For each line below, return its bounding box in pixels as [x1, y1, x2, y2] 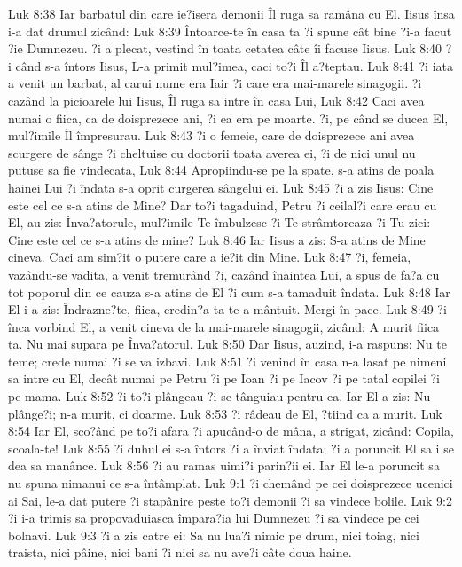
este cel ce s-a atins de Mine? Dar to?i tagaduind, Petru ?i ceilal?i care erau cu [8, 195, 437, 214]
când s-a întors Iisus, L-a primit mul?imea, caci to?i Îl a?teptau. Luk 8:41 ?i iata [15, 56, 454, 75]
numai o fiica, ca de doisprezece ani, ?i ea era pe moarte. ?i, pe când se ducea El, [8, 108, 449, 127]
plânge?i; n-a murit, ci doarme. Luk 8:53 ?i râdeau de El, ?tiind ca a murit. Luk [8, 404, 442, 422]
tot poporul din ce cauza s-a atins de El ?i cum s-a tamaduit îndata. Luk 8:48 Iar [8, 282, 450, 301]
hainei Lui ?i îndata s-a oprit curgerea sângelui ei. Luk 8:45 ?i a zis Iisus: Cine [8, 177, 434, 196]
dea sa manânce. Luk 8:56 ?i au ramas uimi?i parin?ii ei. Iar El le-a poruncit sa [8, 456, 440, 475]
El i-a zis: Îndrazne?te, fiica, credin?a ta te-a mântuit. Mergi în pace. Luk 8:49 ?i [8, 300, 447, 319]
